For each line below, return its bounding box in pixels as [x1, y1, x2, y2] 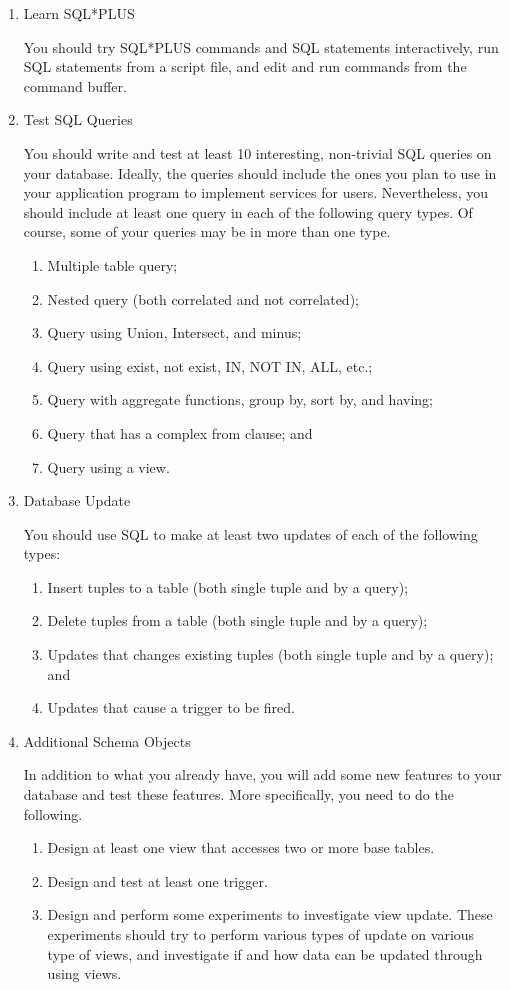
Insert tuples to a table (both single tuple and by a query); [47, 576, 409, 597]
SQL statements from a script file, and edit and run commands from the [23, 56, 467, 77]
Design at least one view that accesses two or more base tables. [47, 837, 435, 858]
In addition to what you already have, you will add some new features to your [23, 764, 502, 785]
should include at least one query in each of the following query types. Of [23, 201, 473, 222]
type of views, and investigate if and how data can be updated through [47, 943, 483, 964]
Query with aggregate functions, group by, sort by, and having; [47, 389, 433, 410]
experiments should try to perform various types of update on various [47, 924, 475, 944]
